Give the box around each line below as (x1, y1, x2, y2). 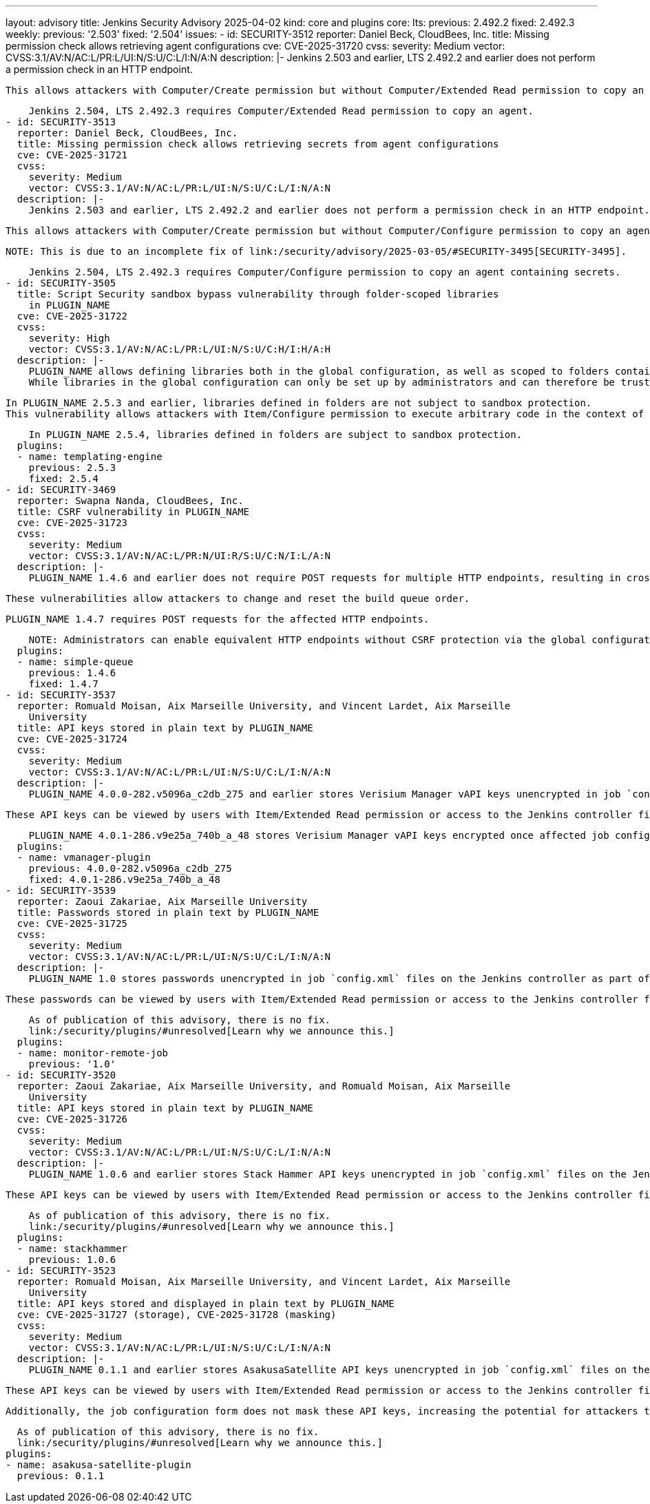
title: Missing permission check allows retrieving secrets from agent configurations (17, 138, 499, 149)
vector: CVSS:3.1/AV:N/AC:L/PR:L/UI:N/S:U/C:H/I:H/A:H (28, 344, 331, 355)
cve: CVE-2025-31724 (17, 733, 128, 744)
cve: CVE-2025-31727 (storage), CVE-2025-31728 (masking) (17, 1309, 337, 1320)
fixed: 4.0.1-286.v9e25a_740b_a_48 (28, 874, 220, 885)
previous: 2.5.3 (28, 462, 116, 473)
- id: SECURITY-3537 (6, 689, 116, 700)
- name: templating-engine (17, 451, 162, 462)
